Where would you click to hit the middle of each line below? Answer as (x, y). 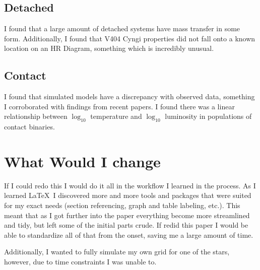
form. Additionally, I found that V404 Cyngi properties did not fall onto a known (130, 38)
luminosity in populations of (208, 116)
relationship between (36, 116)
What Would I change (82, 161)
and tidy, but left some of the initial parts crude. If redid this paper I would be (126, 225)
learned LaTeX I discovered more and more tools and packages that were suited (128, 195)
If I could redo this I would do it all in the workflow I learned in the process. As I (130, 185)
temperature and (116, 116)
